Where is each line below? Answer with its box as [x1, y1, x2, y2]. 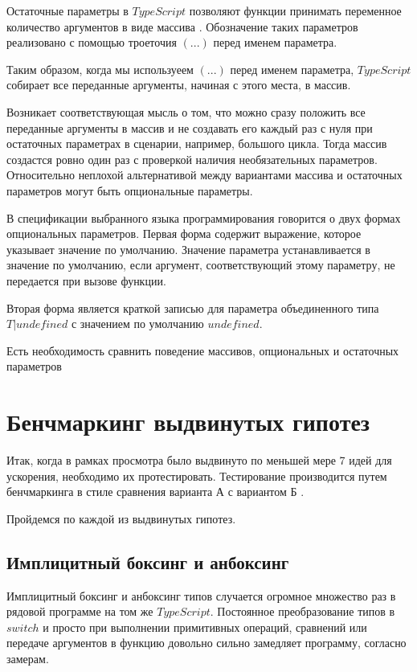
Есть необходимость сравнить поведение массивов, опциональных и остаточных [6, 342, 399, 359]
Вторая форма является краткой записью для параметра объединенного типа [6, 299, 379, 316]
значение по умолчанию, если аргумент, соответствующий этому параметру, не [6, 256, 395, 273]
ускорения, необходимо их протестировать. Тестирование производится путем [6, 467, 387, 484]
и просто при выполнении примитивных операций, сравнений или [43, 618, 367, 635]
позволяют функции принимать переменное [189, 2, 402, 18]
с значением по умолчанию [71, 315, 204, 332]
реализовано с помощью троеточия [6, 34, 177, 51]
